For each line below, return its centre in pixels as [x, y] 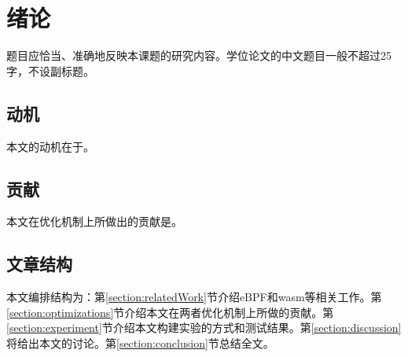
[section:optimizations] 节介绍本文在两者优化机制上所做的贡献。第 [170, 312]
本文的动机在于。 [50, 146]
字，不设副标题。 [50, 70]
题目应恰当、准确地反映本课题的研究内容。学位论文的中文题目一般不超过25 [199, 55]
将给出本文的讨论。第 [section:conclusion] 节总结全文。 [140, 342]
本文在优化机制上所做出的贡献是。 [94, 221]
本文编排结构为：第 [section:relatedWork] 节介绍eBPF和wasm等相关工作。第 [194, 297]
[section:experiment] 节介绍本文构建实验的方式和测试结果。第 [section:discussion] [204, 328]
